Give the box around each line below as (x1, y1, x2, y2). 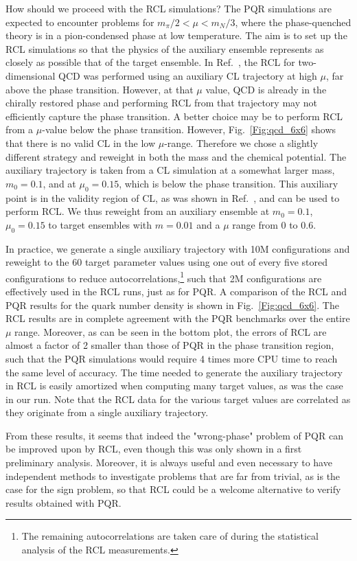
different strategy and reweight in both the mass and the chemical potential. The (5, 149, 347, 163)
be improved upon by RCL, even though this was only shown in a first (5, 442, 302, 456)
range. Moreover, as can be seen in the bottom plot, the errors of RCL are (14, 324, 327, 339)
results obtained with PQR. (5, 495, 122, 510)
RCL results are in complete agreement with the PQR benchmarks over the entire (5, 311, 350, 325)
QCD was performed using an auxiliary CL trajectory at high (58, 68, 317, 82)
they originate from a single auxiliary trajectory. (5, 405, 209, 420)
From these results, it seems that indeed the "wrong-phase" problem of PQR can (5, 428, 343, 442)
